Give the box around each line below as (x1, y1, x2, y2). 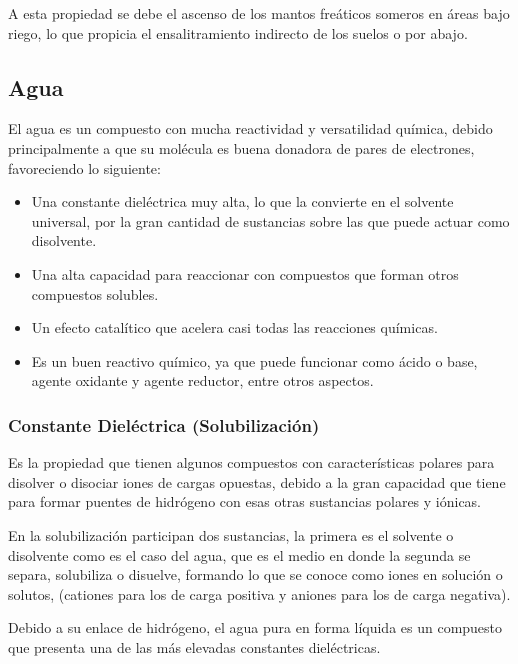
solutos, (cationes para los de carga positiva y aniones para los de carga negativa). (8, 583, 511, 604)
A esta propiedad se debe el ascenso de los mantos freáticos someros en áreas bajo (8, 3, 510, 23)
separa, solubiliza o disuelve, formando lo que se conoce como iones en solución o (8, 564, 503, 585)
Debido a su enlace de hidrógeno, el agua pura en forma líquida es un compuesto (8, 617, 503, 638)
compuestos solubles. (31, 283, 159, 304)
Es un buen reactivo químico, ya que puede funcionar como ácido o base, (31, 350, 478, 371)
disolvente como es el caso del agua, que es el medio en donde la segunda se (8, 544, 471, 565)
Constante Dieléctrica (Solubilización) (8, 412, 320, 437)
